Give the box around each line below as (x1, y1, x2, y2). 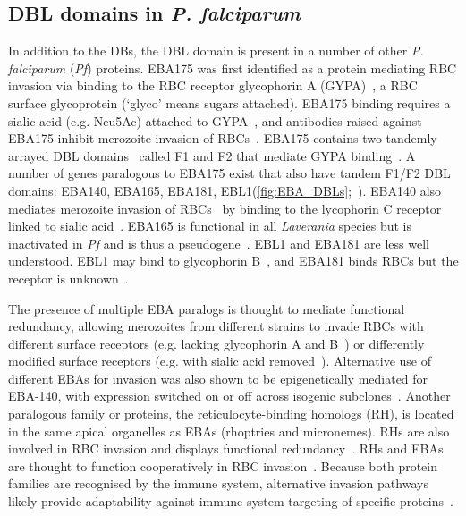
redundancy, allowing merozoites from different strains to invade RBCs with (8, 317, 424, 335)
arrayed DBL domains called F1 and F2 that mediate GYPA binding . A (8, 146, 416, 165)
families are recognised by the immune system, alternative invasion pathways (8, 474, 428, 493)
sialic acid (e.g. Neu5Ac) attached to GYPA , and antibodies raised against (8, 111, 422, 130)
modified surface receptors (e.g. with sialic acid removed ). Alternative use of (8, 351, 431, 370)
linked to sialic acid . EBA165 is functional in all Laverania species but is (8, 216, 412, 235)
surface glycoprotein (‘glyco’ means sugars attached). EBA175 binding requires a (8, 93, 451, 112)
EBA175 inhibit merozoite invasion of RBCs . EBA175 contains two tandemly (8, 129, 437, 148)
